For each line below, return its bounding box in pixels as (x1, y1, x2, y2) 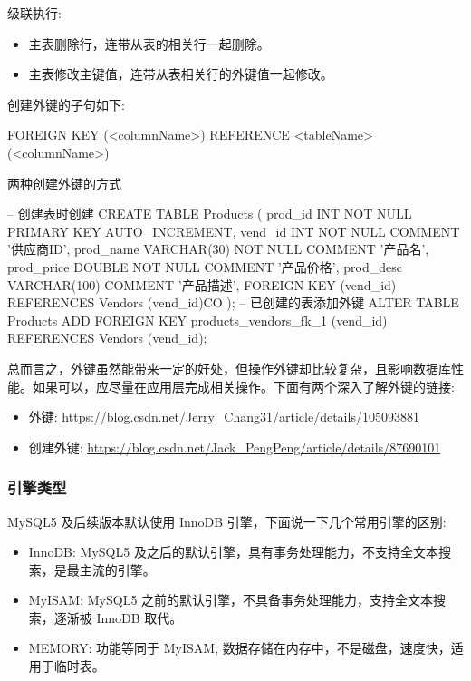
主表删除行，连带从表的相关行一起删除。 (28, 34, 270, 53)
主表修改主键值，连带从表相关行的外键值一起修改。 (28, 64, 333, 83)
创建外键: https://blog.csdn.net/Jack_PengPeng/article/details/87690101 (28, 437, 441, 456)
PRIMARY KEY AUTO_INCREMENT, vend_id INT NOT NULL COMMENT (7, 221, 460, 240)
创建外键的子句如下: (7, 94, 125, 113)
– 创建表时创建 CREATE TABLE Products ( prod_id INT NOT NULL (7, 204, 412, 223)
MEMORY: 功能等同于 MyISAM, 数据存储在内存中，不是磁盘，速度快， (28, 638, 451, 657)
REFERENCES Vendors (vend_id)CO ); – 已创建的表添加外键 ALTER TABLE (7, 293, 459, 312)
